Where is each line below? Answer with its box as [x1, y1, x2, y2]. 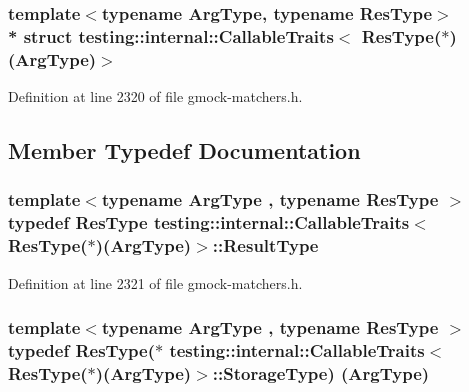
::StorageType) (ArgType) [212, 360, 430, 385]
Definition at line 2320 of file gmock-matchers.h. [8, 86, 303, 107]
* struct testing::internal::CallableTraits [8, 23, 334, 48]
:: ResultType [212, 233, 319, 258]
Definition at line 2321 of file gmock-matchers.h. [8, 272, 303, 293]
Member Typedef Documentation [8, 135, 361, 166]
